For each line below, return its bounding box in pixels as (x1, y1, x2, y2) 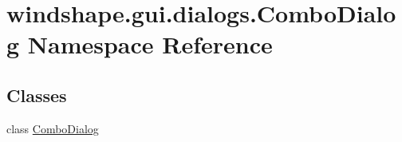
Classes (6, 82, 67, 107)
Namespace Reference (27, 28, 273, 61)
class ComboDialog (6, 120, 99, 136)
